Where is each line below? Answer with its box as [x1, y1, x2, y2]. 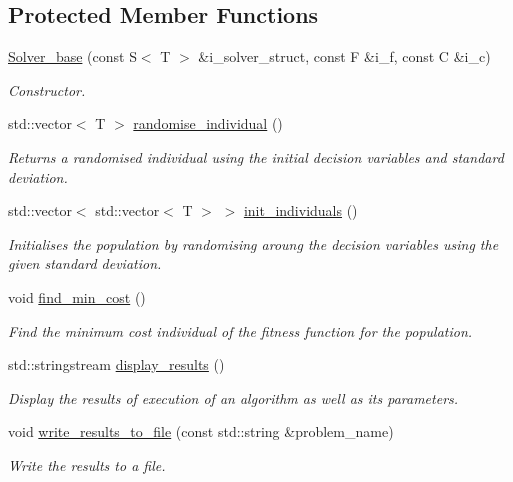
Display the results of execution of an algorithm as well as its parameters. [8, 387, 459, 408]
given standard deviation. [8, 253, 162, 274]
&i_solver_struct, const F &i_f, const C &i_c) [198, 46, 491, 67]
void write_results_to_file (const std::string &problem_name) [8, 421, 394, 442]
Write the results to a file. [8, 454, 166, 475]
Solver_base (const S [8, 46, 137, 67]
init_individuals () [243, 200, 358, 221]
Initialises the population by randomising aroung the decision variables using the [8, 233, 499, 254]
